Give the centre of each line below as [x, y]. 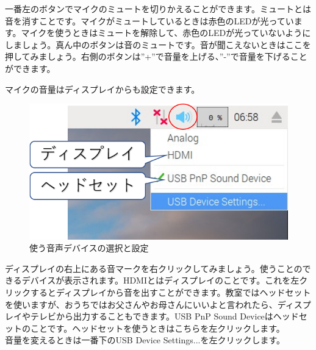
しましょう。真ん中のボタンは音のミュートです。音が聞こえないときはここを [158, 44]
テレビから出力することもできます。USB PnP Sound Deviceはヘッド [164, 316]
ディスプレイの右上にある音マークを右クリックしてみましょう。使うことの [154, 268]
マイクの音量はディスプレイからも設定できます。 [102, 89]
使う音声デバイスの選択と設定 [89, 248]
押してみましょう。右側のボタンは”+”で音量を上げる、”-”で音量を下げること [156, 56]
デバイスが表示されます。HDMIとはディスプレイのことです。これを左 [160, 280]
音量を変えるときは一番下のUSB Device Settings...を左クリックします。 [145, 340]
